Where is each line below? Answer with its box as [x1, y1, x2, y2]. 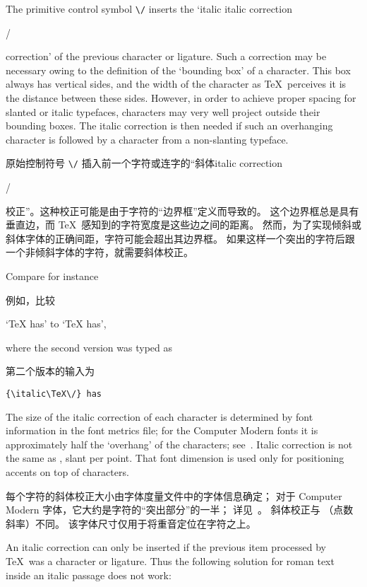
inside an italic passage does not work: [6, 567, 172, 582]
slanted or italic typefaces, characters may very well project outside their [6, 104, 320, 119]
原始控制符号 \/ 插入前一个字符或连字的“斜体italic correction [6, 156, 283, 170]
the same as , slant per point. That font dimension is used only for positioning [6, 451, 344, 465]
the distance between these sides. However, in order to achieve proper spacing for [6, 91, 356, 105]
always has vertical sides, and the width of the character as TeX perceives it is [6, 76, 347, 91]
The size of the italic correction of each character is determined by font [6, 409, 313, 424]
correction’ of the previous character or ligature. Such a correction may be [6, 49, 327, 64]
